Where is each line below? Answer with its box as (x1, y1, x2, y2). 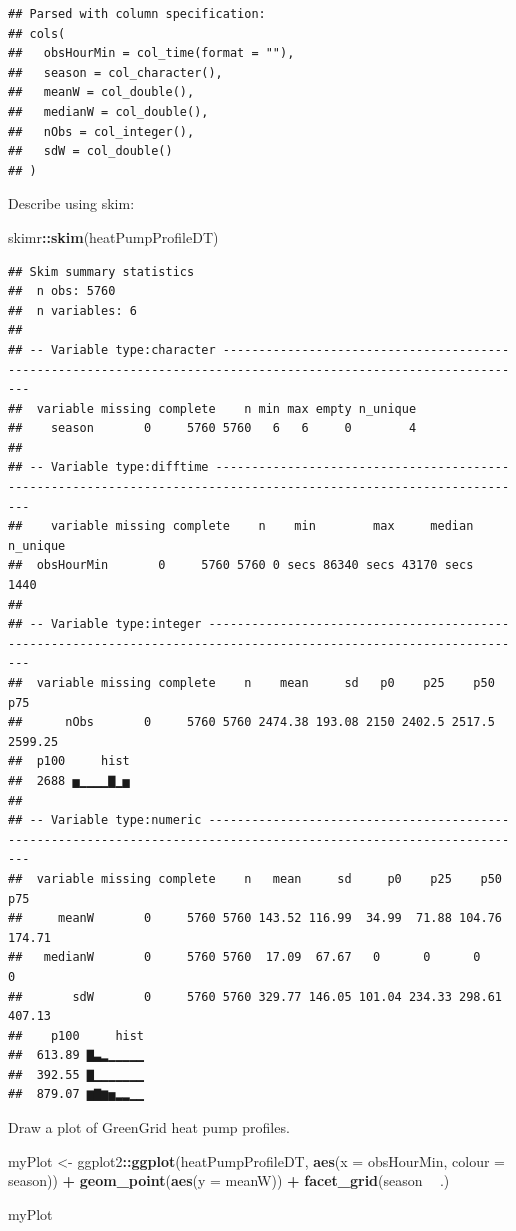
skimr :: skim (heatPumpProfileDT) (8, 226, 219, 247)
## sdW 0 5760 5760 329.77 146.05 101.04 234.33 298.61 (8, 989, 502, 1004)
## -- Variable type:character (8, 342, 216, 357)
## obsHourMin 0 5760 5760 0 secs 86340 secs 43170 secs (8, 558, 474, 573)
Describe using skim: (8, 193, 135, 214)
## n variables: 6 (8, 303, 137, 318)
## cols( (8, 26, 66, 41)
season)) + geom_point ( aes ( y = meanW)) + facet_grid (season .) (8, 1170, 450, 1191)
